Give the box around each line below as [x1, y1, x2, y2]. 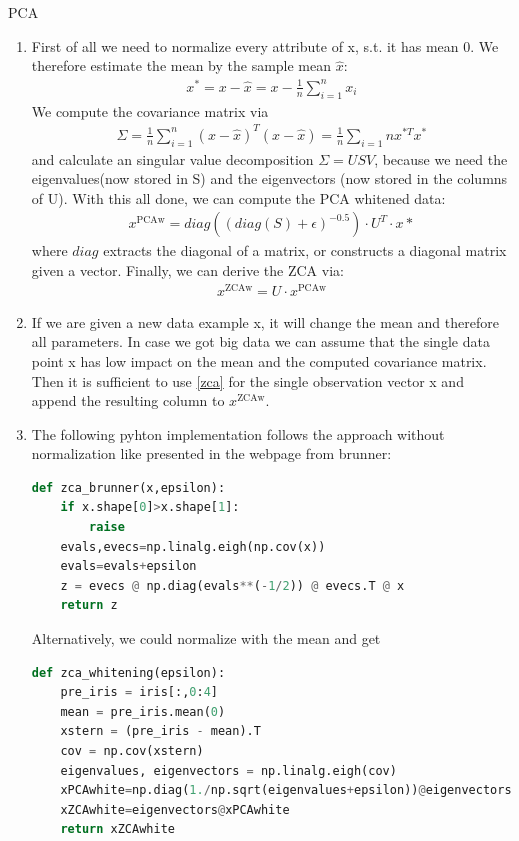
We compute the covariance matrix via [31, 100, 269, 121]
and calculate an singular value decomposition [31, 148, 314, 169]
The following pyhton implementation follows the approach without [31, 423, 445, 444]
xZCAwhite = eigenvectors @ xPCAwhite [60, 802, 290, 817]
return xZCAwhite [60, 822, 175, 837]
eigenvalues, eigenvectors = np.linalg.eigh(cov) [60, 763, 397, 778]
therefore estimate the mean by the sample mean [31, 55, 332, 76]
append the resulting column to [31, 390, 225, 411]
